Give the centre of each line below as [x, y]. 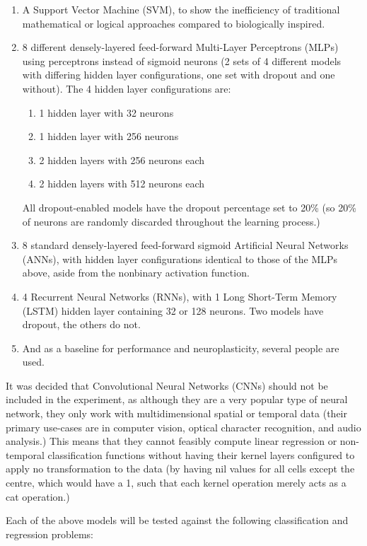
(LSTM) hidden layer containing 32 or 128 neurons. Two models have [173, 310]
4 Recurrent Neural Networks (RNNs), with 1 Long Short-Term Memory [180, 296]
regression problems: [50, 534]
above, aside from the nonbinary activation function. [136, 273]
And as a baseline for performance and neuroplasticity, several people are [181, 348]
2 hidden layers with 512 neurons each [122, 184]
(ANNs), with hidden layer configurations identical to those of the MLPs [180, 259]
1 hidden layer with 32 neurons [106, 112]
